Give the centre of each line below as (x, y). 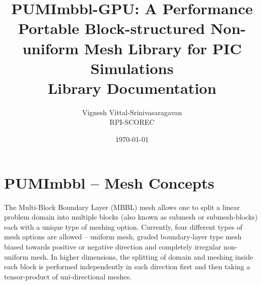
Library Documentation (132, 87)
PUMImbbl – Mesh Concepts (109, 182)
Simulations (132, 68)
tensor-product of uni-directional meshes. (68, 276)
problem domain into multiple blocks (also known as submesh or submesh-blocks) (131, 217)
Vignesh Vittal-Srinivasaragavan (132, 112)
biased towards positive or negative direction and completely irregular (113, 246)
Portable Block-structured (111, 28)
